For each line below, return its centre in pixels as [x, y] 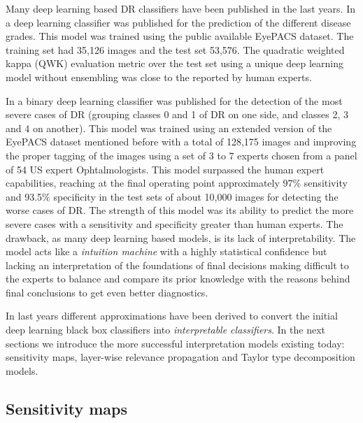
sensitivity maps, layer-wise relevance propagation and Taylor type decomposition [180, 357]
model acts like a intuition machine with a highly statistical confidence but [166, 251]
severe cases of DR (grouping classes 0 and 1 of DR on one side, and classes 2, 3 [177, 114]
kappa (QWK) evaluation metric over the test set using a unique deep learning [175, 63]
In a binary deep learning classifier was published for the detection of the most [174, 100]
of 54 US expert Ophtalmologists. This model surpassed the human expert [165, 169]
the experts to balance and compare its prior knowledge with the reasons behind [178, 279]
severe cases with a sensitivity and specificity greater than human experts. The [175, 223]
